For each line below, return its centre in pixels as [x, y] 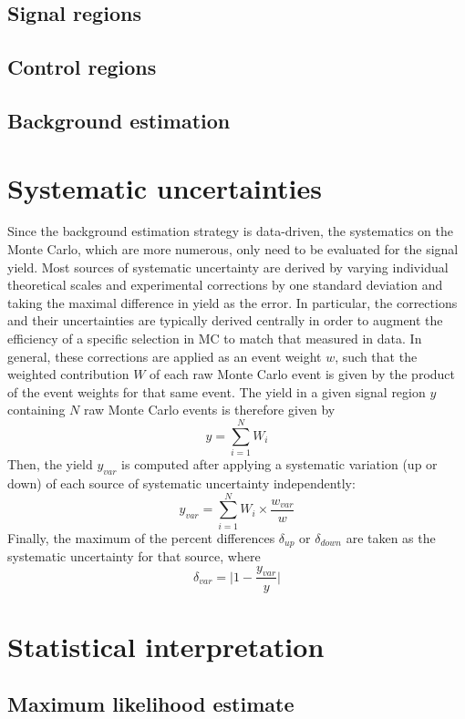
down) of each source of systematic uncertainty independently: [181, 483]
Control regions [82, 67]
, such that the [376, 356]
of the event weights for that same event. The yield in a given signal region [217, 391]
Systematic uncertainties [165, 187]
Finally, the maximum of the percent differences [141, 537]
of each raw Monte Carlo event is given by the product [303, 374]
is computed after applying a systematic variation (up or [279, 464]
